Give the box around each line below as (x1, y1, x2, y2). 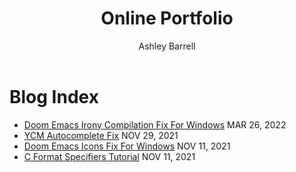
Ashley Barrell (138, 40, 196, 52)
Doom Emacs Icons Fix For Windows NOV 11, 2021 (23, 140, 231, 152)
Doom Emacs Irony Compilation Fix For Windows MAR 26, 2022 (23, 118, 287, 131)
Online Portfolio (100, 7, 234, 30)
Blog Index (9, 85, 99, 108)
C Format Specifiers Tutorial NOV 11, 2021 (23, 150, 196, 162)
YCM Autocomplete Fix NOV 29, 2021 (23, 129, 179, 141)
